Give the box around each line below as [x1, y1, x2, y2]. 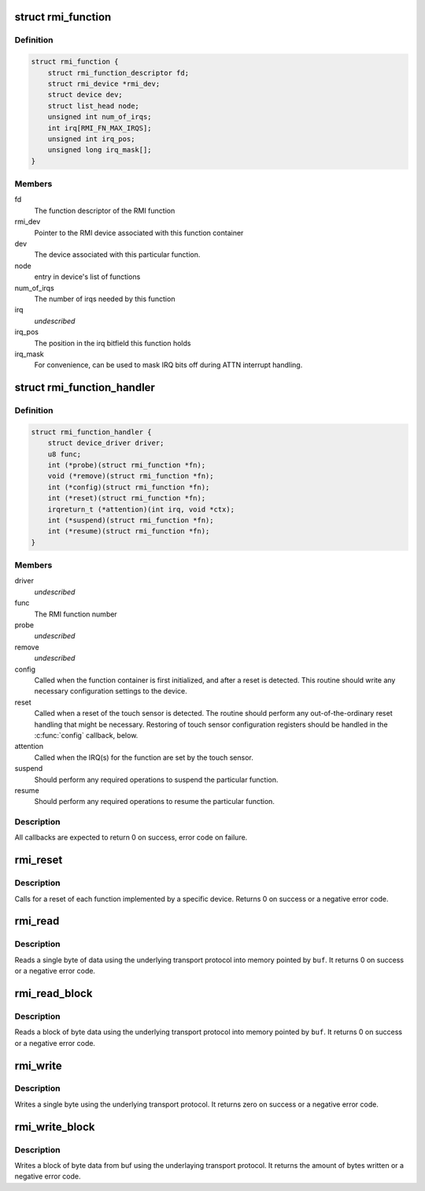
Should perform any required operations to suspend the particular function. [34, 775, 279, 784]
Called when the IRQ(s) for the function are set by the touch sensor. [34, 753, 253, 762]
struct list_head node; [47, 101, 139, 110]
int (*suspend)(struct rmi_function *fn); [47, 515, 214, 524]
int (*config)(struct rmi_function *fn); [47, 482, 210, 492]
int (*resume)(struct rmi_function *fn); [47, 527, 210, 536]
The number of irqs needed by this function [34, 294, 176, 303]
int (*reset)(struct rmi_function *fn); [47, 493, 206, 503]
